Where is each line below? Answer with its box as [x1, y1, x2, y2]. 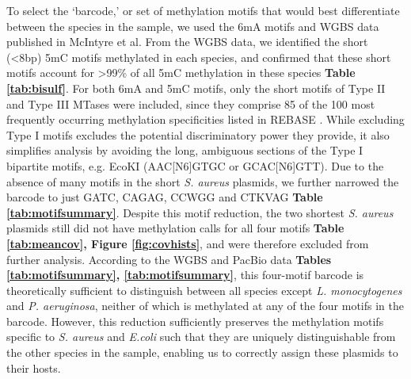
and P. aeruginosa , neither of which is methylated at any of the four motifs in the [6, 297, 404, 314]
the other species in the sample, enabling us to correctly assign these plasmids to [6, 344, 398, 361]
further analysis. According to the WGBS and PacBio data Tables [6, 251, 332, 267]
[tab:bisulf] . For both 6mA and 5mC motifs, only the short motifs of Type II [6, 79, 386, 96]
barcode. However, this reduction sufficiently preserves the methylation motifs [6, 312, 384, 329]
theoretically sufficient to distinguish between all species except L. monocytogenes [6, 281, 402, 298]
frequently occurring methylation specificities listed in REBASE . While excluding [6, 111, 405, 128]
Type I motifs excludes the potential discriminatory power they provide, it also [6, 126, 390, 143]
